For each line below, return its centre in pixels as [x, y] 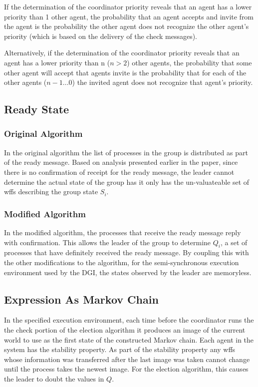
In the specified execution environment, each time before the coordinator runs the [129, 320]
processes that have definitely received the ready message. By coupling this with [127, 252]
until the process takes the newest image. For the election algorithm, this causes [126, 369]
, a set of [234, 242]
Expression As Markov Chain [81, 299]
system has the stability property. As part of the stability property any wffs [120, 349]
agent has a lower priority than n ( [57, 62]
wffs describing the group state [51, 192]
